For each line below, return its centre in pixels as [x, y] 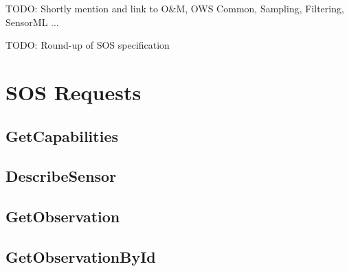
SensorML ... [32, 22]
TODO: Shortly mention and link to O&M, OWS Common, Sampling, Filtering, [175, 8]
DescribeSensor [61, 176]
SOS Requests [74, 92]
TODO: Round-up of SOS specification [88, 45]
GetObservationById [81, 256]
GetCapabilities [62, 135]
